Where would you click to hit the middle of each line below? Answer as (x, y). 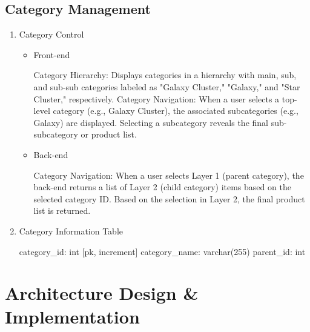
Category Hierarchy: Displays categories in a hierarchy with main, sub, (165, 75)
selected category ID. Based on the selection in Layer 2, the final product (169, 198)
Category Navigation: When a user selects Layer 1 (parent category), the (169, 175)
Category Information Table (71, 231)
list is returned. (62, 211)
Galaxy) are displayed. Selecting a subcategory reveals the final (151, 122)
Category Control (51, 34)
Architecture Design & (102, 293)
